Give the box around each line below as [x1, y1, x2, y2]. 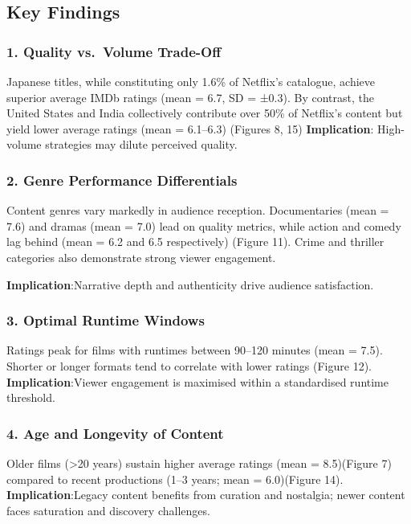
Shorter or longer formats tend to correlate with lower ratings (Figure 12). [6, 357, 372, 374]
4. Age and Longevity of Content [6, 423, 224, 443]
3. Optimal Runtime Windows [6, 310, 205, 330]
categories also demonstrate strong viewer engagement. [6, 248, 276, 265]
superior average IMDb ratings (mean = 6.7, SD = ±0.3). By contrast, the [6, 88, 374, 105]
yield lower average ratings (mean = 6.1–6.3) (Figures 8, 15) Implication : [6, 120, 374, 137]
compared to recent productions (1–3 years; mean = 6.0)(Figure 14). [6, 470, 344, 487]
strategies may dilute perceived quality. [45, 136, 238, 153]
